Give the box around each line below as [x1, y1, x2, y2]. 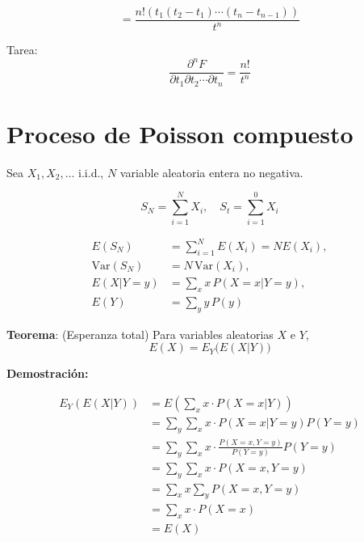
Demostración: [6, 365, 89, 382]
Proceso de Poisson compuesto [6, 116, 354, 150]
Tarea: [6, 41, 38, 58]
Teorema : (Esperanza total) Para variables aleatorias [6, 325, 274, 342]
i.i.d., [78, 163, 104, 180]
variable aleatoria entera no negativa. [119, 163, 303, 180]
